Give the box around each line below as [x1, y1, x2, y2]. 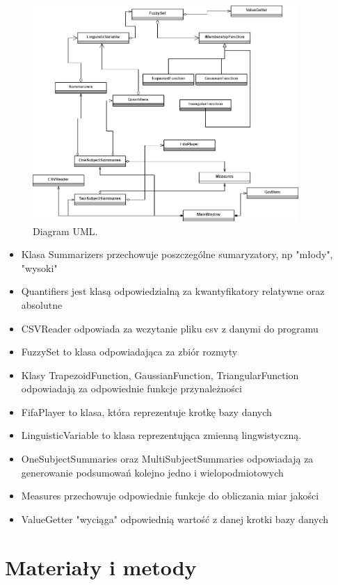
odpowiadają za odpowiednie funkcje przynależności [21, 381, 242, 396]
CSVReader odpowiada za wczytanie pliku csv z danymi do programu [21, 321, 319, 335]
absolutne [21, 297, 63, 312]
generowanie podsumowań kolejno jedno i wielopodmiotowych [21, 465, 284, 479]
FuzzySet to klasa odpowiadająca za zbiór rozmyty [21, 344, 238, 359]
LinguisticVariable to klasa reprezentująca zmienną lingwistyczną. [21, 428, 302, 442]
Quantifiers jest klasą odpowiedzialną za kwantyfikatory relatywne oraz [21, 284, 325, 298]
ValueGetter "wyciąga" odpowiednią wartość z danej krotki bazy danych [21, 511, 329, 526]
